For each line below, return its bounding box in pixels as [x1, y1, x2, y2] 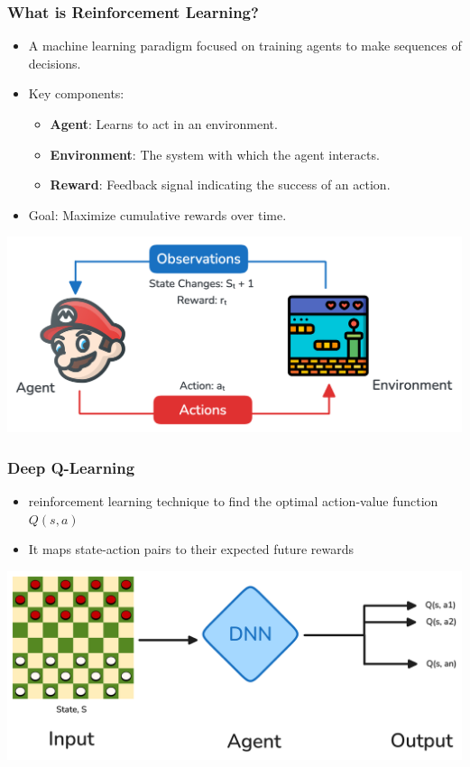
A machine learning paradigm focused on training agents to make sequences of [28, 36, 462, 55]
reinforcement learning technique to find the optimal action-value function [28, 492, 438, 511]
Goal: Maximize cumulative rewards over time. [28, 205, 287, 224]
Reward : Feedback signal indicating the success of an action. [50, 175, 391, 194]
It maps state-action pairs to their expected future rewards [28, 540, 355, 559]
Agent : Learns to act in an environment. [50, 115, 278, 133]
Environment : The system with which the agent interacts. [50, 144, 380, 163]
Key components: [28, 84, 124, 103]
